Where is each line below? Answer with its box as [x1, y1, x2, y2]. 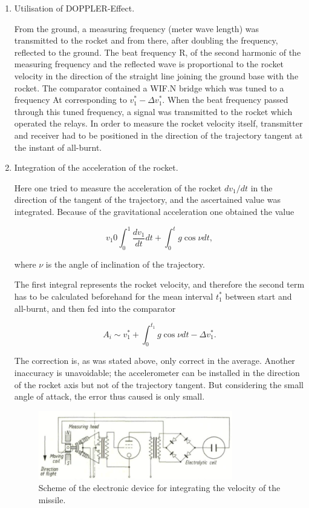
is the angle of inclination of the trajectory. [45, 257, 205, 270]
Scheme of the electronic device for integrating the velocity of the [38, 481, 281, 494]
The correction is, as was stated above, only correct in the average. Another [14, 354, 295, 367]
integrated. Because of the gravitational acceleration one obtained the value [14, 205, 294, 217]
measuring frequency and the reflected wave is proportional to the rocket [14, 58, 284, 70]
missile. [38, 493, 66, 506]
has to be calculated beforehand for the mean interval [14, 289, 213, 302]
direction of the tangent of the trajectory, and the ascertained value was [14, 193, 281, 206]
